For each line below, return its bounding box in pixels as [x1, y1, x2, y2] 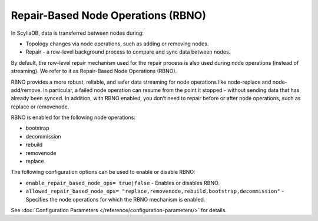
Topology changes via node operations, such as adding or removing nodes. [25, 40, 209, 47]
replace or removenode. [11, 103, 69, 110]
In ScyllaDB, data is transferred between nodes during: [11, 29, 144, 37]
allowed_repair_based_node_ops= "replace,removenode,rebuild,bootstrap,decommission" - [25, 187, 284, 194]
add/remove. [11, 86, 42, 94]
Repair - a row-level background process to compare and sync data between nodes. [25, 48, 231, 55]
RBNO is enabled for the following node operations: [11, 114, 135, 121]
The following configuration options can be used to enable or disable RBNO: [11, 169, 196, 176]
